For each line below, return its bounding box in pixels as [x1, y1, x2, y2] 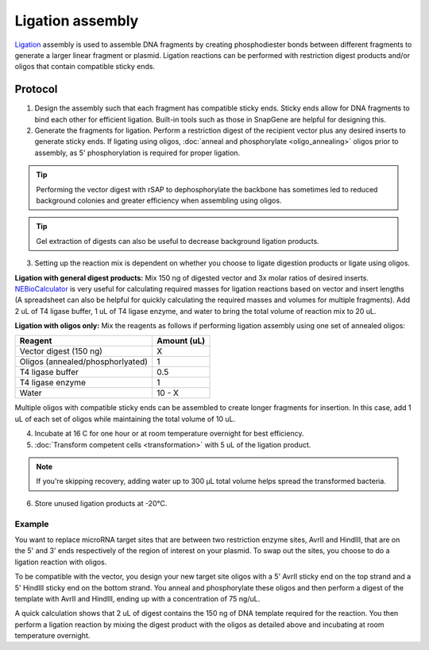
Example [14, 518, 49, 529]
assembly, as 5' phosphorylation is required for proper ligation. [34, 148, 241, 157]
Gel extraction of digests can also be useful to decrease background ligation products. [36, 236, 319, 246]
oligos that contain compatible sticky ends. [14, 62, 156, 72]
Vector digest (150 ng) [19, 346, 103, 357]
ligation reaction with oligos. [14, 557, 107, 567]
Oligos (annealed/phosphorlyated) [19, 356, 149, 367]
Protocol [14, 83, 58, 96]
